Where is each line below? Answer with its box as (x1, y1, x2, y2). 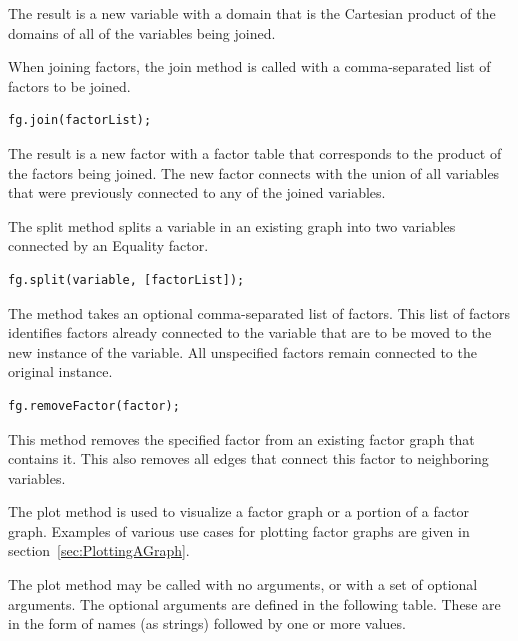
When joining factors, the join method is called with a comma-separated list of (8, 56, 491, 77)
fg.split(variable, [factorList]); (8, 272, 245, 287)
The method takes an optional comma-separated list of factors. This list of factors (8, 302, 510, 323)
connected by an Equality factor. (8, 235, 209, 256)
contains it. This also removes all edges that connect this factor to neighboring (8, 448, 489, 469)
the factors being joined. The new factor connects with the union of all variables (8, 162, 500, 183)
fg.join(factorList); (8, 113, 152, 128)
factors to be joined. (8, 75, 131, 96)
